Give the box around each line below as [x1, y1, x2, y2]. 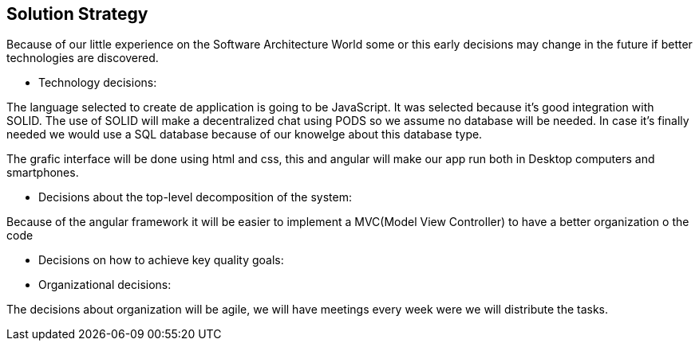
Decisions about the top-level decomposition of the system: [38, 190, 352, 205]
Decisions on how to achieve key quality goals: [38, 253, 284, 267]
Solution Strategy [6, 4, 148, 24]
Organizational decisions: [38, 278, 172, 292]
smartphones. [6, 166, 79, 180]
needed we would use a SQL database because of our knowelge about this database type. [6, 127, 483, 142]
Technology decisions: [38, 76, 157, 90]
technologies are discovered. [6, 51, 159, 65]
